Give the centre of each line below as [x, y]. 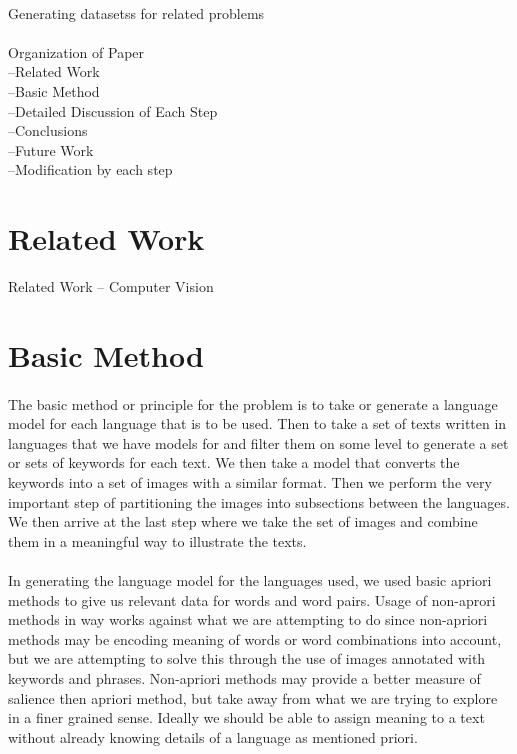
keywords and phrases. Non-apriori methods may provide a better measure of [244, 677]
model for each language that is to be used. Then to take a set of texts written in [257, 423]
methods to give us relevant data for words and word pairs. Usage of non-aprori [252, 599]
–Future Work [51, 149]
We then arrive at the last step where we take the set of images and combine [243, 521]
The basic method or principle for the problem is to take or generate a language [253, 403]
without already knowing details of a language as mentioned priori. [213, 736]
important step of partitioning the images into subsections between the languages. [259, 501]
